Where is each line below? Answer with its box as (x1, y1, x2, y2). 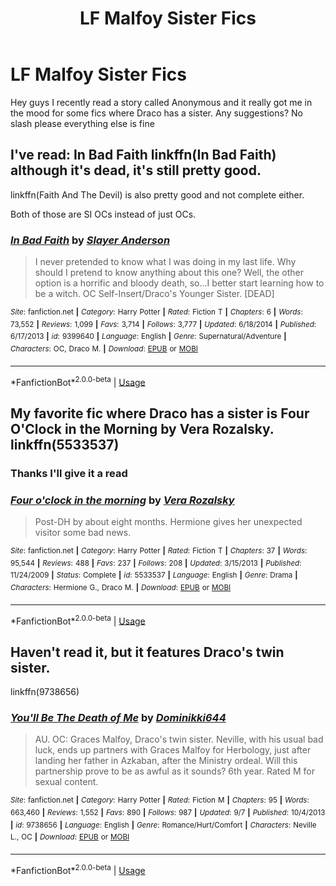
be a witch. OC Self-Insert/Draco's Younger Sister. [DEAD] (34, 288, 275, 300)
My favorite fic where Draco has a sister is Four (10, 405, 310, 422)
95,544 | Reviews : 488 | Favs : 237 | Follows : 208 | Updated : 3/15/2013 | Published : (10, 558, 302, 568)
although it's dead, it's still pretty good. (10, 162, 262, 179)
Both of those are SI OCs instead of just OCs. (10, 208, 197, 220)
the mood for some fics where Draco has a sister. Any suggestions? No (10, 107, 303, 119)
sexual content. (34, 776, 99, 788)
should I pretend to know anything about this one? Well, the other (34, 267, 304, 279)
